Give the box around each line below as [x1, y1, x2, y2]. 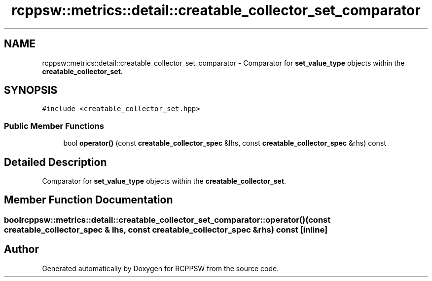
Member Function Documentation [4, 194, 173, 206]
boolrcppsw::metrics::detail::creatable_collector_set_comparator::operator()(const [4, 214, 331, 225]
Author [4, 243, 39, 256]
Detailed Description [4, 156, 107, 168]
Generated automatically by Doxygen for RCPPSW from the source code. [42, 264, 279, 273]
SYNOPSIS [4, 84, 58, 97]
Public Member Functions [4, 120, 104, 131]
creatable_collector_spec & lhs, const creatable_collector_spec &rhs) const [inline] [4, 224, 328, 235]
